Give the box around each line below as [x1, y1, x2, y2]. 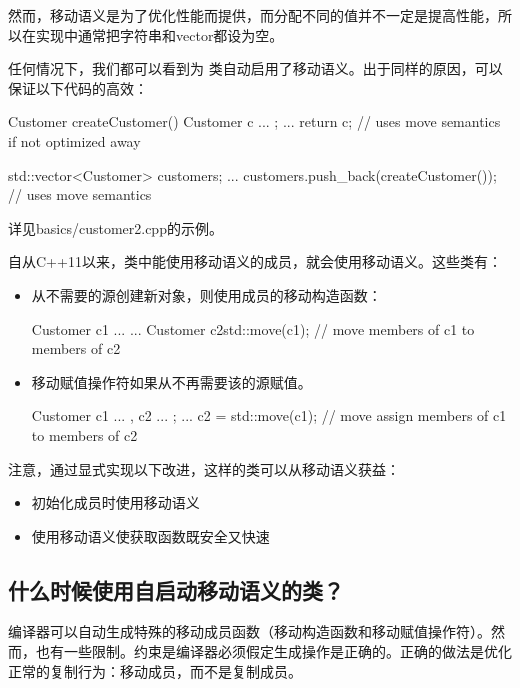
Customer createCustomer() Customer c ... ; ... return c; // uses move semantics [8, 111, 501, 132]
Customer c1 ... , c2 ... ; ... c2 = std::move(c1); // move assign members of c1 [31, 405, 507, 426]
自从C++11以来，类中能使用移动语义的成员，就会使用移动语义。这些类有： [8, 251, 502, 272]
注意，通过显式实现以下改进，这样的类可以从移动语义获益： [8, 458, 400, 479]
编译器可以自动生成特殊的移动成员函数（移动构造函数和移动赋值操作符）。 [8, 621, 491, 642]
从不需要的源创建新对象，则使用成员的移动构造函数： [31, 284, 382, 305]
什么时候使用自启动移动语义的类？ [8, 574, 344, 605]
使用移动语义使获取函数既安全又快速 [31, 525, 270, 546]
